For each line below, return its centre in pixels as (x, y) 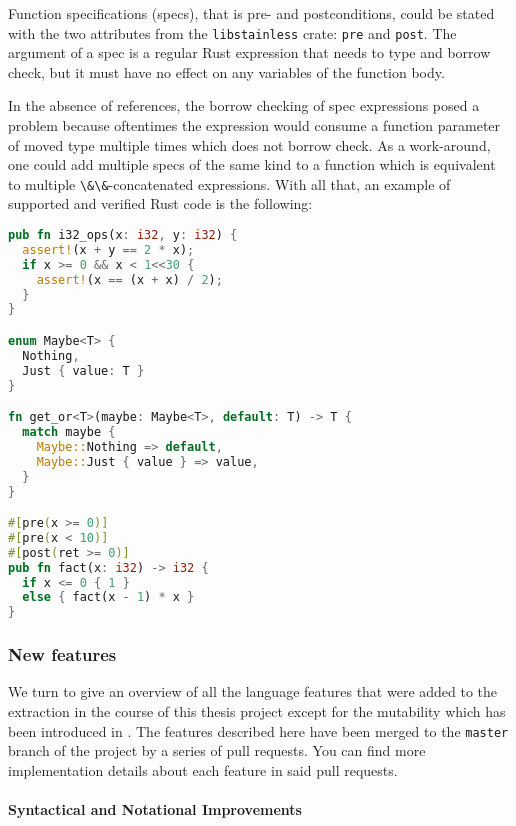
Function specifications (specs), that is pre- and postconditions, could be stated (251, 13)
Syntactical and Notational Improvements (155, 809)
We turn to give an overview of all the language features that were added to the (253, 691)
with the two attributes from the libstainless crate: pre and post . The (232, 32)
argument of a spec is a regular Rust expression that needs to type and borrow (249, 52)
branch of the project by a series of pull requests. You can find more (217, 750)
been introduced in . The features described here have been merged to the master (258, 730)
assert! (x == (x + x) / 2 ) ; (129, 279)
